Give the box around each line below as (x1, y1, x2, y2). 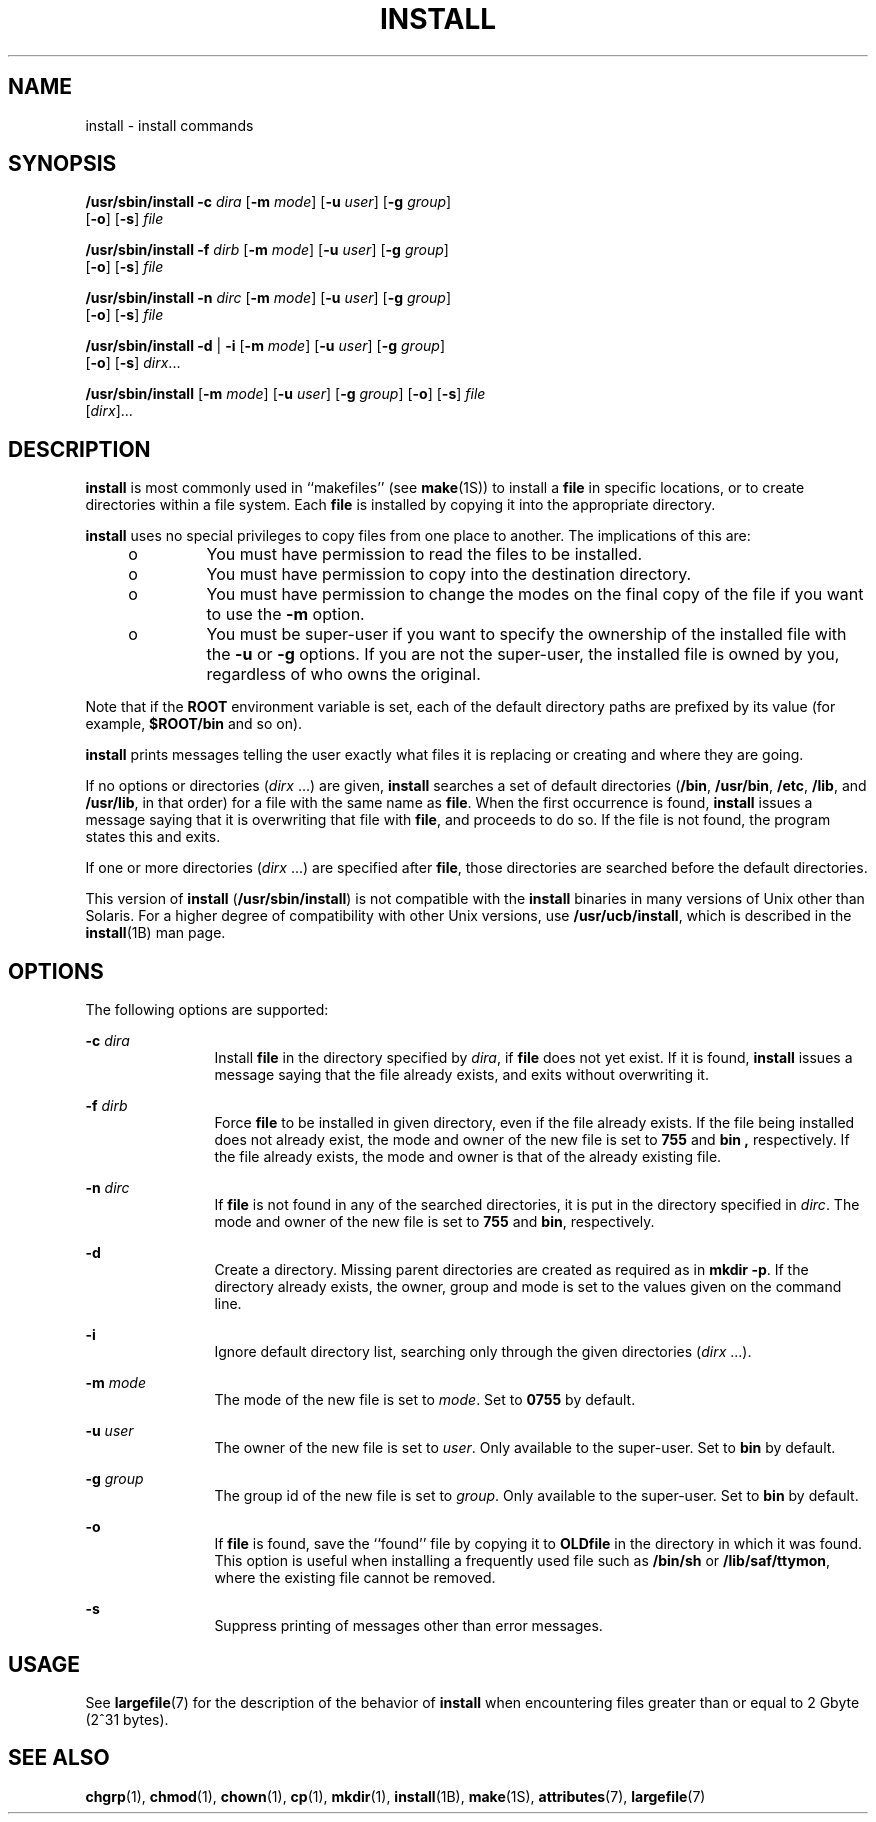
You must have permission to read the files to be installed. (206, 544, 643, 565)
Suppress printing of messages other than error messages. (214, 1617, 603, 1635)
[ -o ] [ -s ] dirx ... (85, 354, 181, 372)
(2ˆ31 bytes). (85, 1710, 169, 1728)
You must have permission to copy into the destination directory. (206, 564, 692, 585)
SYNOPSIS (8, 151, 117, 177)
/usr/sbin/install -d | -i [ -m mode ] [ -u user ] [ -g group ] (85, 337, 446, 355)
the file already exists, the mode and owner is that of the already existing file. (214, 1148, 722, 1166)
